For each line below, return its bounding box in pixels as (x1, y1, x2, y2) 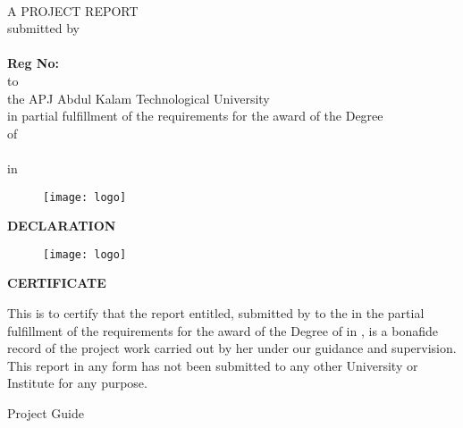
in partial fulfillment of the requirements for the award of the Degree (7, 106, 383, 125)
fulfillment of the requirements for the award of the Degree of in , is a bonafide (7, 321, 438, 340)
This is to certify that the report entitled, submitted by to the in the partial (7, 304, 425, 323)
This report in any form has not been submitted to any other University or (7, 356, 418, 374)
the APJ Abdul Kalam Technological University (7, 88, 270, 107)
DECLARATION (7, 216, 116, 235)
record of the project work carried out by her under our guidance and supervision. (7, 339, 457, 357)
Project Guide (7, 404, 84, 422)
